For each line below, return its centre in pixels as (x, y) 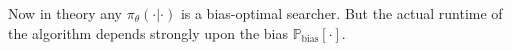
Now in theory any (65, 13)
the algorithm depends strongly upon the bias (148, 32)
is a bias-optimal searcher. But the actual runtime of (341, 13)
